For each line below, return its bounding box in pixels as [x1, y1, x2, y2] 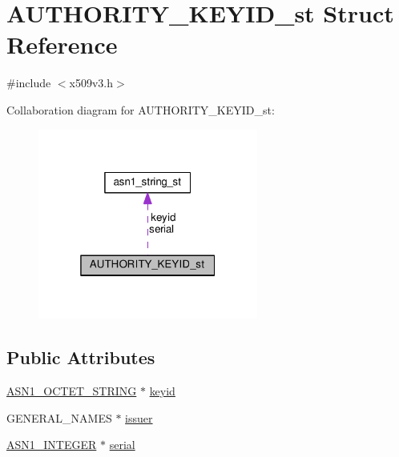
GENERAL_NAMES [6, 409, 112, 426]
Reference [6, 28, 118, 61]
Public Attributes [6, 345, 155, 370]
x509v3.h [69, 74, 114, 91]
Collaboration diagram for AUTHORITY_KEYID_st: [6, 101, 275, 118]
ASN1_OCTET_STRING [6, 383, 137, 399]
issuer [125, 409, 153, 426]
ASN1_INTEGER [6, 436, 97, 453]
